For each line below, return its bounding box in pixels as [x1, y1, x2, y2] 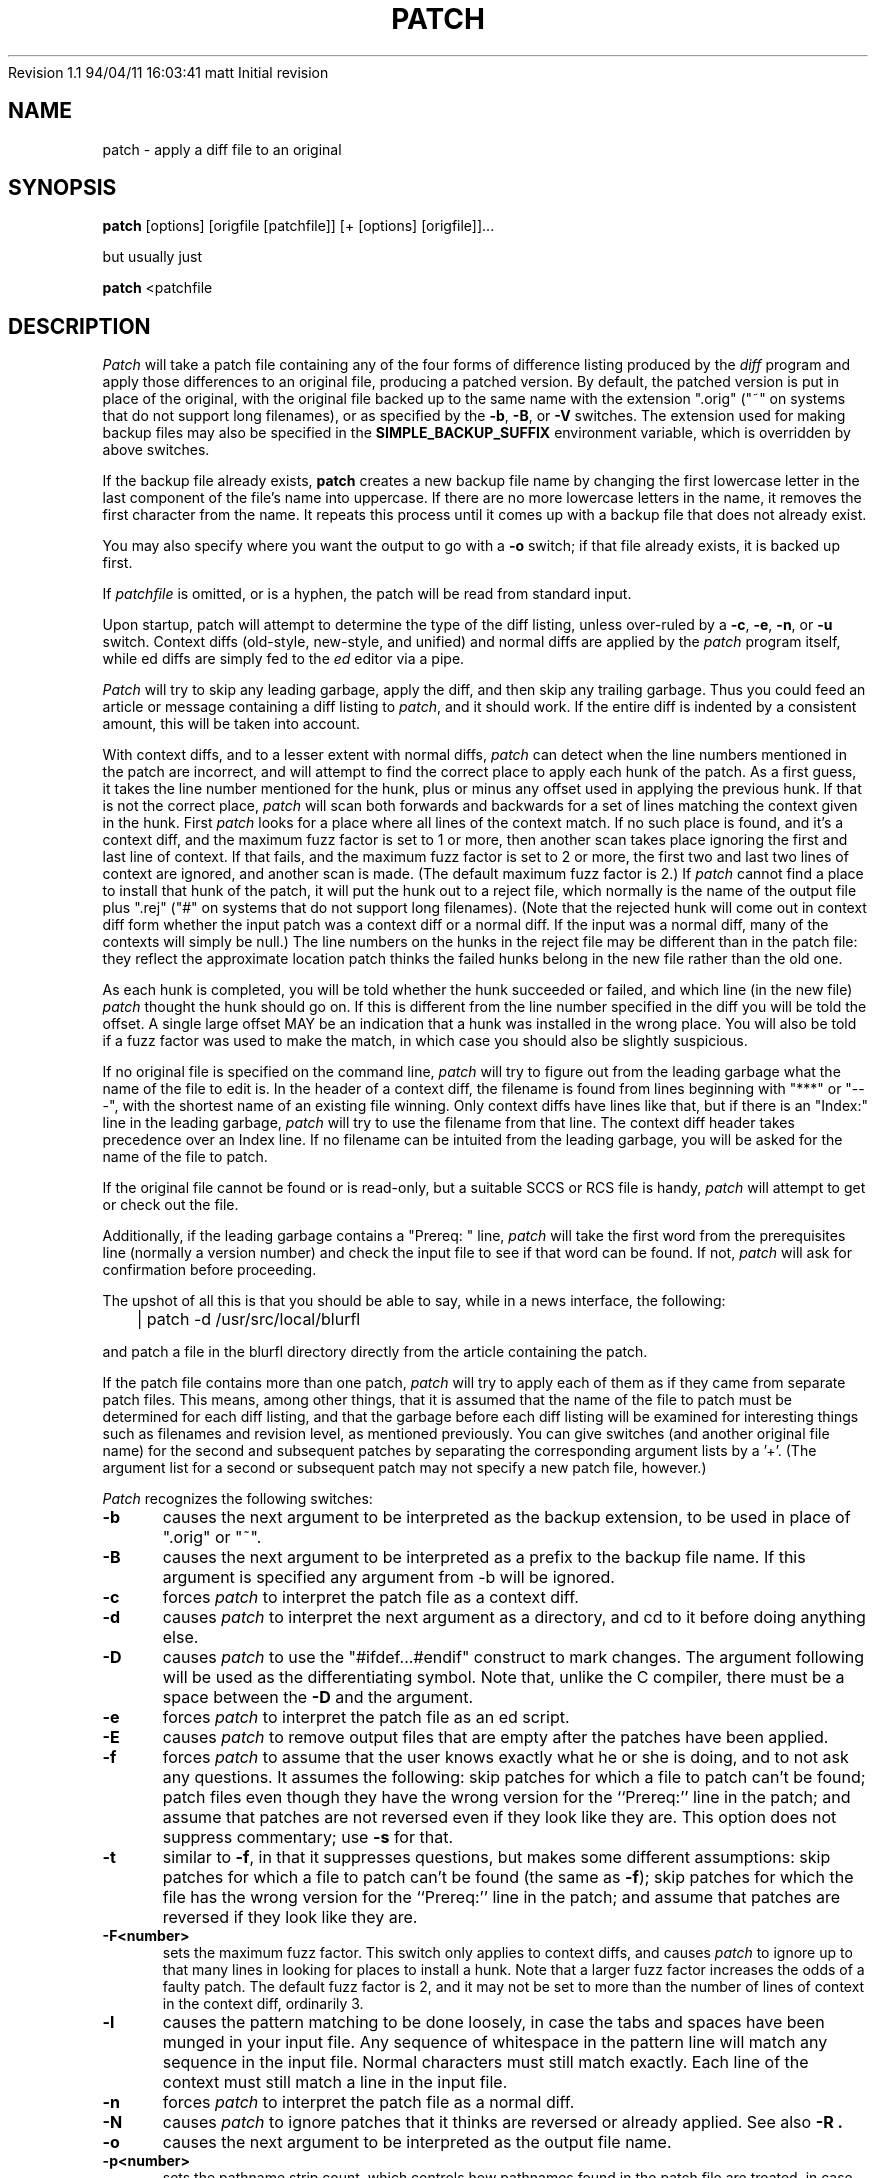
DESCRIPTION [8, 313, 151, 339]
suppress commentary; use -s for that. [162, 1827, 453, 1848]
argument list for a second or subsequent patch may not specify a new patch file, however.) [102, 1459, 707, 1477]
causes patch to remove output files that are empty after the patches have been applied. [162, 1727, 829, 1748]
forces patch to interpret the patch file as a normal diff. [162, 2092, 575, 2113]
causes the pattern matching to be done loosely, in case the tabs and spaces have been [162, 2012, 825, 2033]
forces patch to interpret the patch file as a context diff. [162, 1587, 579, 1608]
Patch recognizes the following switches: [102, 1490, 373, 1508]
